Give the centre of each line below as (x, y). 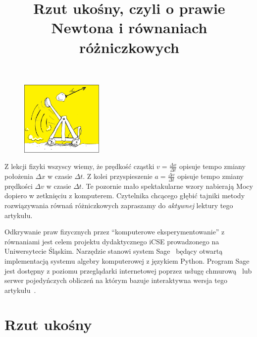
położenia (19, 176)
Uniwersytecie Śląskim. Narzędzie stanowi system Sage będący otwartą (114, 251)
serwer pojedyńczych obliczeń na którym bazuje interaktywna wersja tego (116, 280)
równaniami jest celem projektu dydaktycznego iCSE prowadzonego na (112, 241)
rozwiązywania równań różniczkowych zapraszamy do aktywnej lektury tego (119, 205)
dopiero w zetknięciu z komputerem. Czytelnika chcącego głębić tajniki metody (125, 196)
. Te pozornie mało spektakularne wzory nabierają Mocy (167, 186)
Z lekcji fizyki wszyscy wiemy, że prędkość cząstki (79, 166)
